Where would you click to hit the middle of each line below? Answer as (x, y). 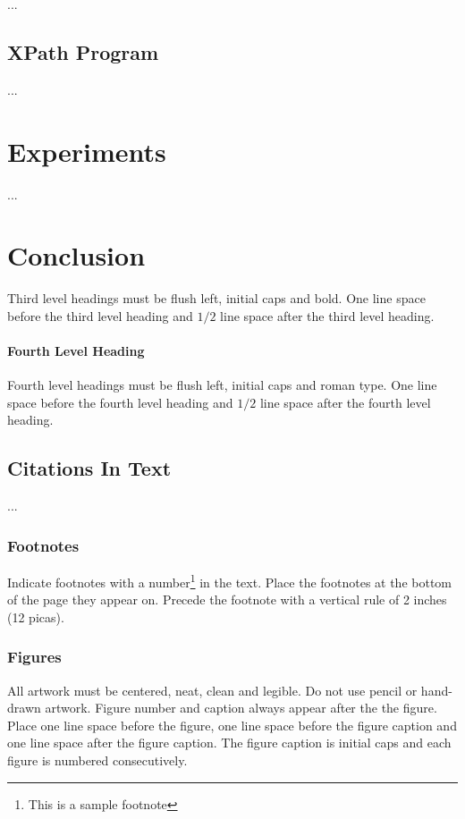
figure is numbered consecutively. (97, 760)
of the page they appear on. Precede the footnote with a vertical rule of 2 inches (227, 599)
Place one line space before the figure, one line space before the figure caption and (232, 725)
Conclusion (76, 255)
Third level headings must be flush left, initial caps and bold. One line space (216, 298)
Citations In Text (89, 468)
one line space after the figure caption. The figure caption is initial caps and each (229, 743)
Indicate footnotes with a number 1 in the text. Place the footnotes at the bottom (230, 581)
